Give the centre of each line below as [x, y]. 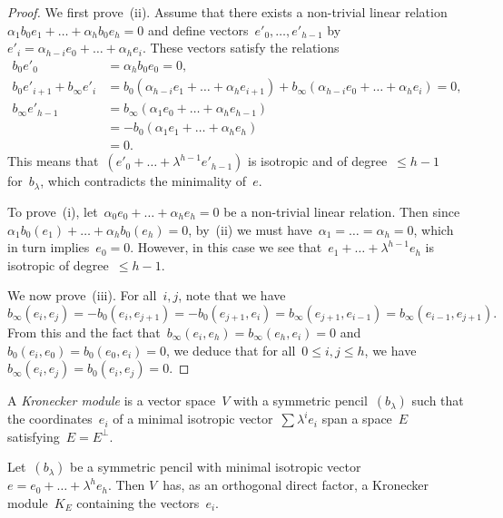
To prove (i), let [53, 211]
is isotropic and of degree [318, 161]
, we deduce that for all [231, 350]
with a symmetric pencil [300, 401]
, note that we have [232, 295]
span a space [357, 419]
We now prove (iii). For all [82, 295]
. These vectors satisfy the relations [241, 48]
